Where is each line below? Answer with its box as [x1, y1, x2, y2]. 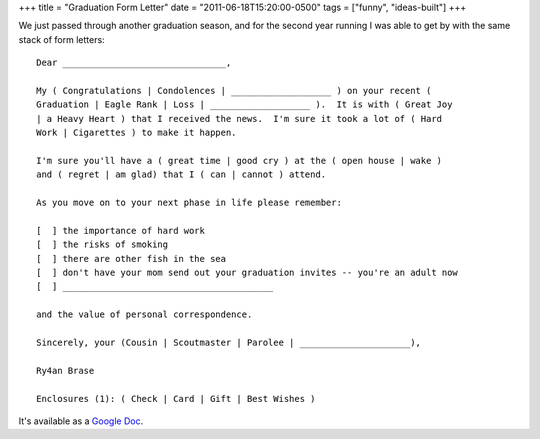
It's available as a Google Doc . [18, 415, 144, 427]
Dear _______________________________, [36, 57, 232, 69]
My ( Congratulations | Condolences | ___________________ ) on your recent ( [36, 85, 432, 96]
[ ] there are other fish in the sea [36, 253, 227, 264]
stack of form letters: [18, 33, 105, 45]
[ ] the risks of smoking [36, 239, 169, 250]
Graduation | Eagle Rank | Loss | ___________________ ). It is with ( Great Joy [36, 99, 453, 110]
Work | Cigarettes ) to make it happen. [36, 127, 237, 139]
